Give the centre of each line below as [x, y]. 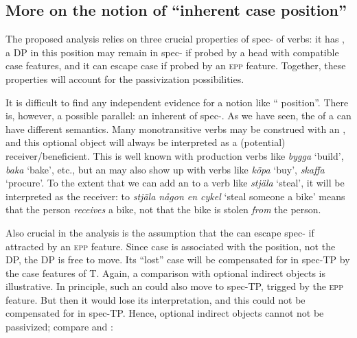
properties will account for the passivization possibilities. [125, 79]
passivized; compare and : [59, 327]
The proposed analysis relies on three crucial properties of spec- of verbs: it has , [175, 39]
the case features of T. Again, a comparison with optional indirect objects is [165, 273]
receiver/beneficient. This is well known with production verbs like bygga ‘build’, [175, 155]
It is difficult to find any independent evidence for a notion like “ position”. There [177, 102]
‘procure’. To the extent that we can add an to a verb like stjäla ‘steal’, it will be [175, 183]
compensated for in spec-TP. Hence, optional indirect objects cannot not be [165, 313]
